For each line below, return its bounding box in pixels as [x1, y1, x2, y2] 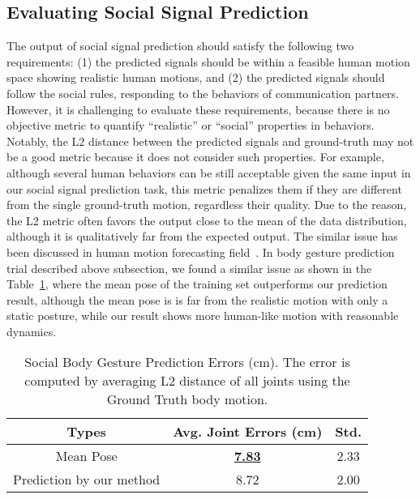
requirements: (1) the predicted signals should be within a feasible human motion [6, 53, 410, 70]
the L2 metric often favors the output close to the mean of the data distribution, [6, 211, 407, 228]
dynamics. [6, 322, 57, 339]
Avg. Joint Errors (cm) [173, 422, 323, 441]
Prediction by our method [13, 470, 161, 489]
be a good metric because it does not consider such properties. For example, [6, 148, 384, 165]
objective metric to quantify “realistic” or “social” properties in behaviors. [6, 117, 375, 134]
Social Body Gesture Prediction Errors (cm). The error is [24, 352, 350, 372]
